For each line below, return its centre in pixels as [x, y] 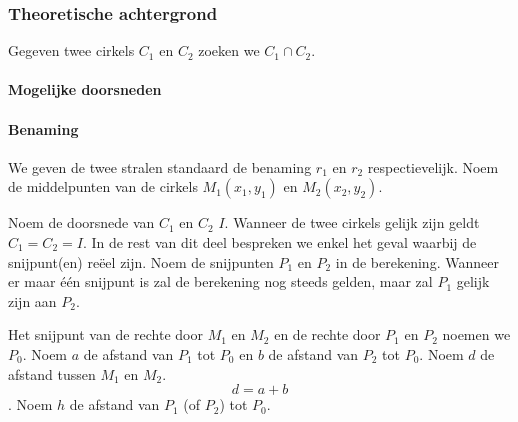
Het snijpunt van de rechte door [105, 334]
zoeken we [229, 50]
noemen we [476, 334]
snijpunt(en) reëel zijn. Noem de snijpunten [141, 261]
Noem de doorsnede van [81, 222]
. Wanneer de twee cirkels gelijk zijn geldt [352, 222]
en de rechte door [327, 334]
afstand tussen [52, 373]
